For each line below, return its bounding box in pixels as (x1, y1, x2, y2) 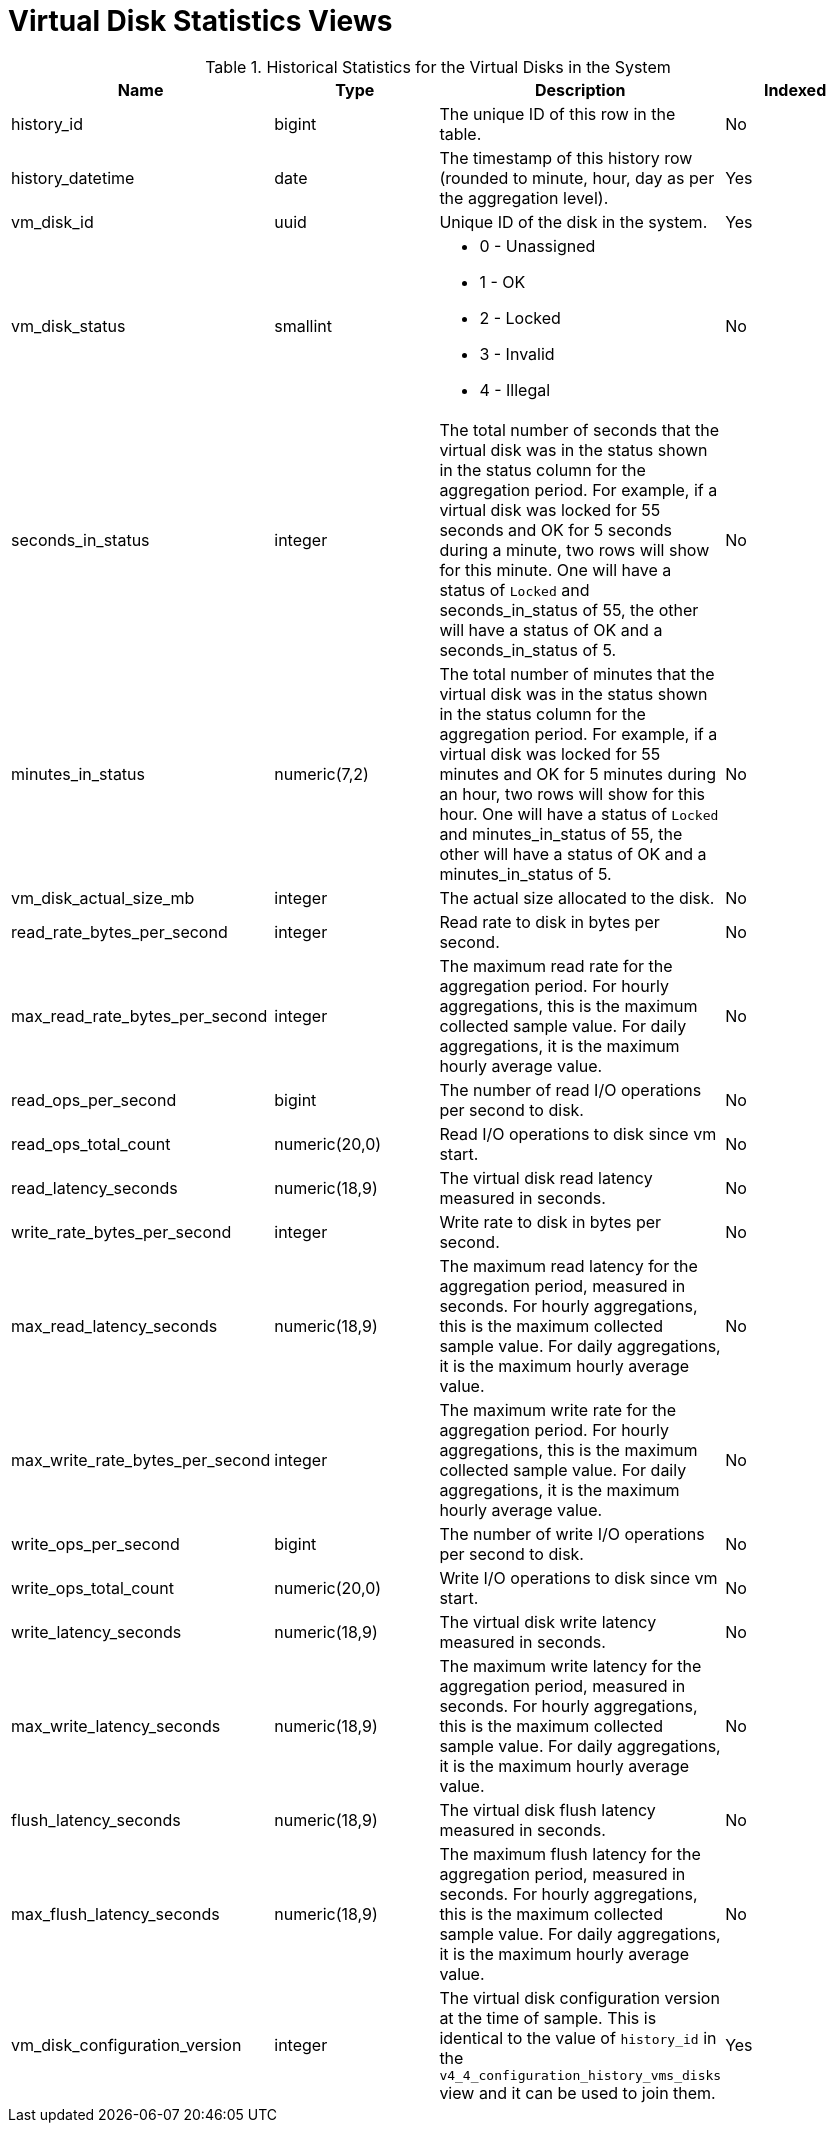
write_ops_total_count (11, 1577, 175, 1598)
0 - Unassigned (479, 235, 596, 256)
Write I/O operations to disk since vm (439, 1567, 718, 1588)
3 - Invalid (479, 343, 555, 364)
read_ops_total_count (11, 1133, 171, 1154)
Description (535, 79, 626, 100)
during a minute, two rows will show (439, 539, 710, 560)
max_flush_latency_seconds (11, 1903, 220, 1924)
